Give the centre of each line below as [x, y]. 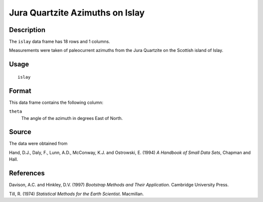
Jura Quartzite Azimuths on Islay [77, 13]
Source [20, 132]
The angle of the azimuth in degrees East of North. [72, 118]
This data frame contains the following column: [56, 102]
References [27, 173]
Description [27, 30]
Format [20, 91]
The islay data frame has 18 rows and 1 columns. [60, 42]
